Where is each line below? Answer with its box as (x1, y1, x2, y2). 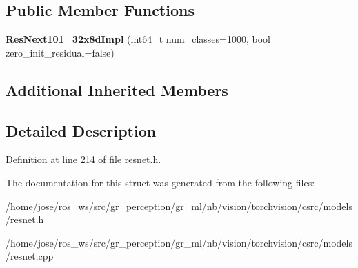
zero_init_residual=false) (6, 45, 115, 59)
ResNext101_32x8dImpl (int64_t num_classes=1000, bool (6, 32, 270, 46)
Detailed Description (6, 119, 157, 141)
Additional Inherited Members (6, 79, 228, 100)
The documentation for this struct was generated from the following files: (6, 175, 315, 189)
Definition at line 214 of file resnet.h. (6, 152, 161, 166)
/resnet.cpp (6, 249, 54, 263)
